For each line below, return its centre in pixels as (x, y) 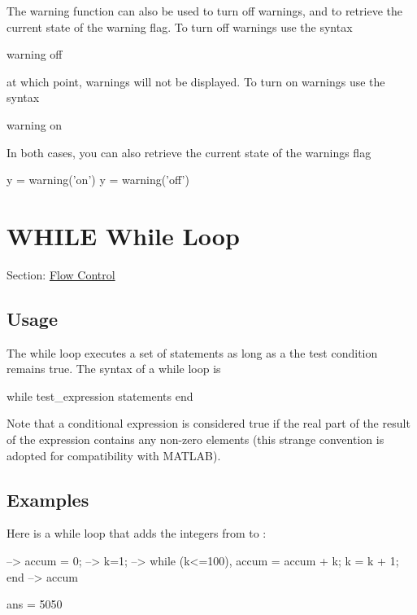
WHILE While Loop (123, 235)
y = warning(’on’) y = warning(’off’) (98, 180)
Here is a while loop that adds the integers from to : (137, 533)
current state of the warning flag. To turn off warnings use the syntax (180, 26)
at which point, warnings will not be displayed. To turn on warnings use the (196, 81)
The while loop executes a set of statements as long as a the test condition (192, 352)
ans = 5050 (35, 604)
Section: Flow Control (61, 274)
